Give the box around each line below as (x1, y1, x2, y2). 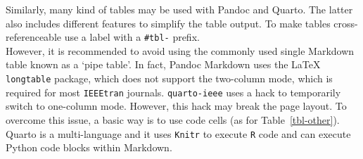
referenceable (6, 30, 62, 44)
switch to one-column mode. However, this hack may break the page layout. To (6, 98, 347, 113)
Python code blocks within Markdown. (6, 140, 172, 155)
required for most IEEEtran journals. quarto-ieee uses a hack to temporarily (6, 84, 341, 99)
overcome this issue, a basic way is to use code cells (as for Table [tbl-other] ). (6, 112, 340, 127)
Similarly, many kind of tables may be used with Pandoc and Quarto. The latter (6, 2, 353, 16)
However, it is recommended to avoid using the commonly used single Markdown (6, 43, 355, 58)
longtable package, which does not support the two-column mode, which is (6, 71, 333, 86)
